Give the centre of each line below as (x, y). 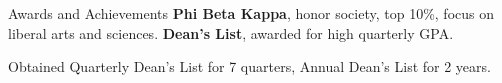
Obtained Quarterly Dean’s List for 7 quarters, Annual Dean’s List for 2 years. (249, 66)
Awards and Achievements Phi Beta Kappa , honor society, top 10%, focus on (251, 13)
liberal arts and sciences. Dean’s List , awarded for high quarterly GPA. (231, 32)
